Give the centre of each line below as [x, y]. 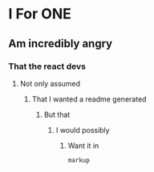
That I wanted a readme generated [89, 99]
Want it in [83, 146]
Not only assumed [50, 83]
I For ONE [40, 14]
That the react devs [47, 66]
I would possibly [83, 130]
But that [57, 114]
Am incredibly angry [61, 44]
